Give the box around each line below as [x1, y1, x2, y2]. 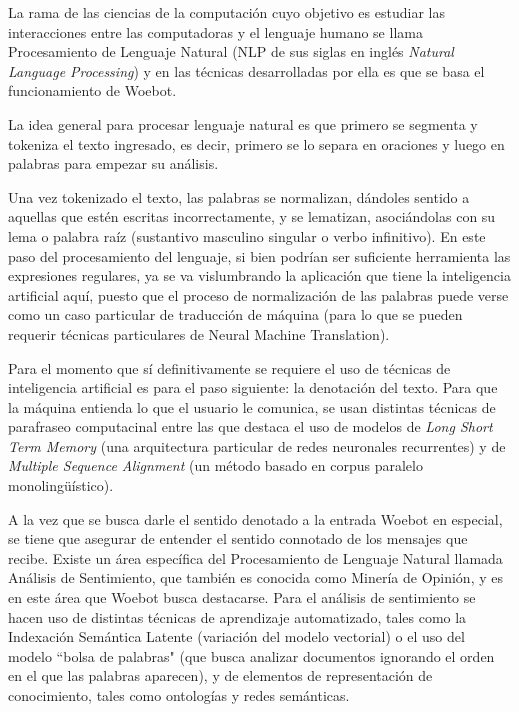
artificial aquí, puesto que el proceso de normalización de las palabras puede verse [8, 284, 509, 305]
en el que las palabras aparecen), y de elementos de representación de [8, 665, 433, 686]
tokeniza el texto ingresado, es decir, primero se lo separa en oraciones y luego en [8, 133, 505, 154]
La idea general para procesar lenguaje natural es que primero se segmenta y [8, 113, 478, 134]
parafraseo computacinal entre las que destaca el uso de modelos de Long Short [8, 416, 493, 437]
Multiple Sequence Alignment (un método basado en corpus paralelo [8, 455, 423, 476]
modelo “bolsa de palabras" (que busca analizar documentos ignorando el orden [8, 645, 495, 666]
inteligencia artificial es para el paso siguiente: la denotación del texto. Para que [8, 377, 498, 398]
